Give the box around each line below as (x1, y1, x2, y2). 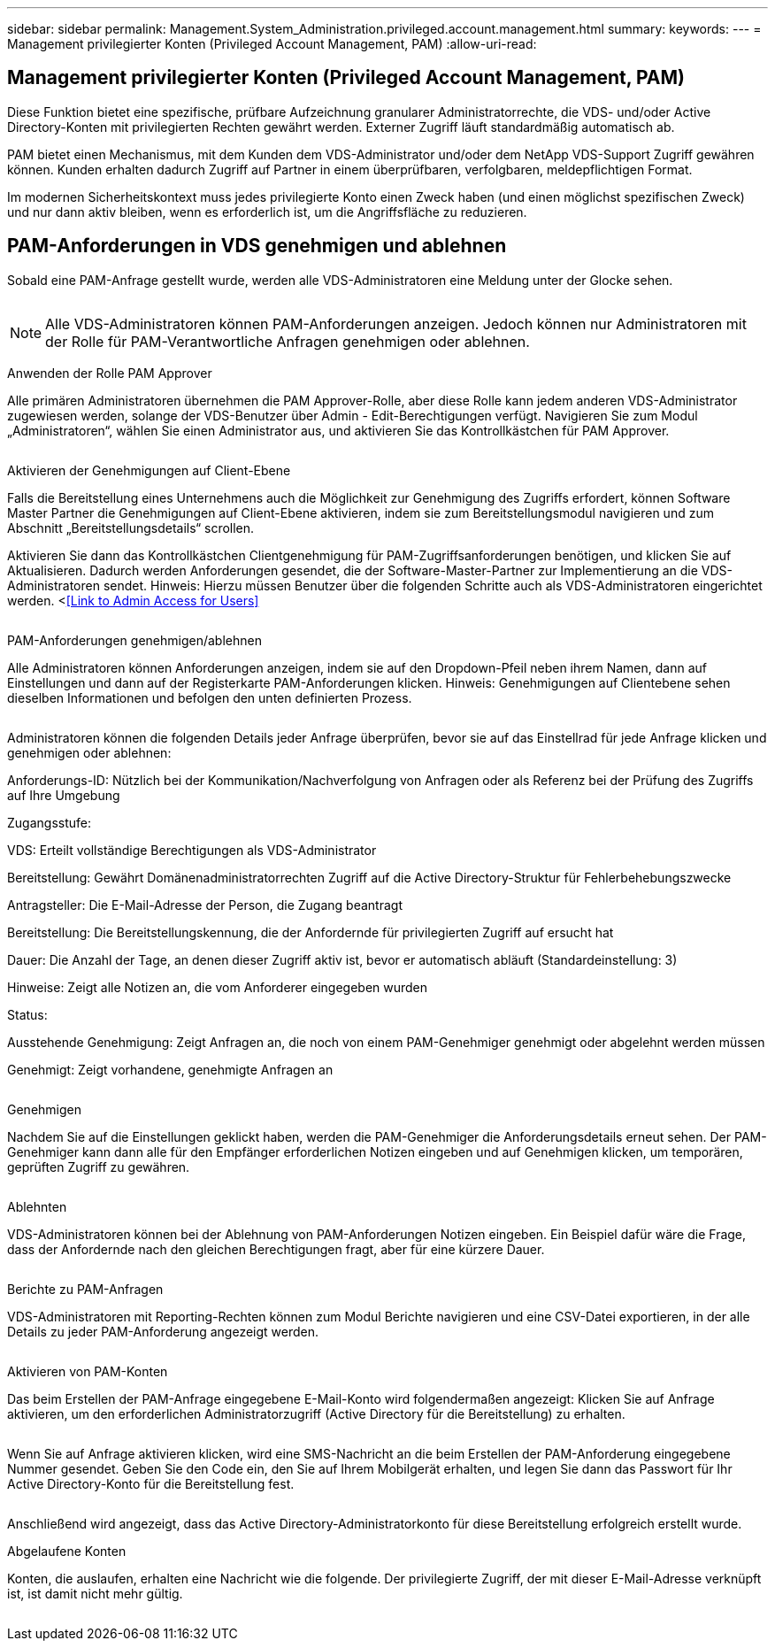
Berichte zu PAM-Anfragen (7, 1281, 164, 1297)
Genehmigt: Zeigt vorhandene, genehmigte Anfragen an (7, 1061, 334, 1077)
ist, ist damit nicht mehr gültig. (7, 1585, 183, 1601)
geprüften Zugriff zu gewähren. (7, 1159, 190, 1174)
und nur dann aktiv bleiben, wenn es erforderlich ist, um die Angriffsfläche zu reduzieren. (7, 204, 527, 219)
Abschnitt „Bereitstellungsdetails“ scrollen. (7, 520, 255, 535)
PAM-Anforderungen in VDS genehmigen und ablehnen (7, 235, 507, 258)
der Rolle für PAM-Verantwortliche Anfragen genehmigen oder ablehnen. (45, 332, 530, 350)
